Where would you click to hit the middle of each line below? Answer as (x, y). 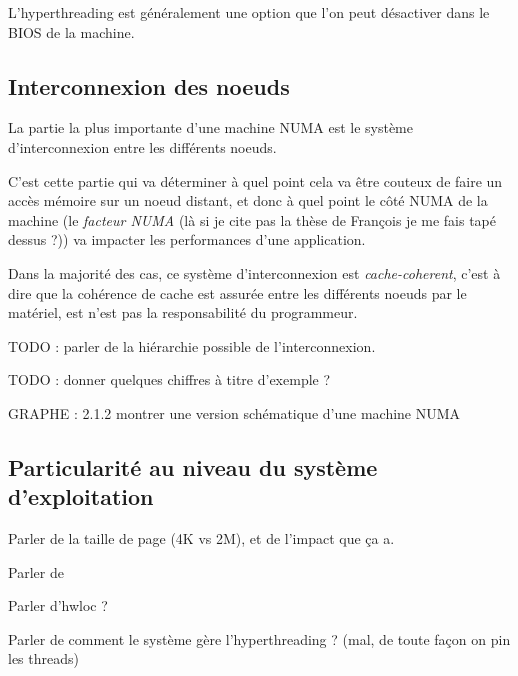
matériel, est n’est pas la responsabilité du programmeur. (183, 312)
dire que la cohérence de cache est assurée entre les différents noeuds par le (237, 292)
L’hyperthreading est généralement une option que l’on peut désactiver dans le (249, 12)
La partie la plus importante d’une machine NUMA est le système (210, 127)
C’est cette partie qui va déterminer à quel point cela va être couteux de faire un (255, 180)
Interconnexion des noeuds (149, 85)
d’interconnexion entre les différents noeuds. (142, 146)
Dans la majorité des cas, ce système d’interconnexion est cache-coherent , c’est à (254, 272)
